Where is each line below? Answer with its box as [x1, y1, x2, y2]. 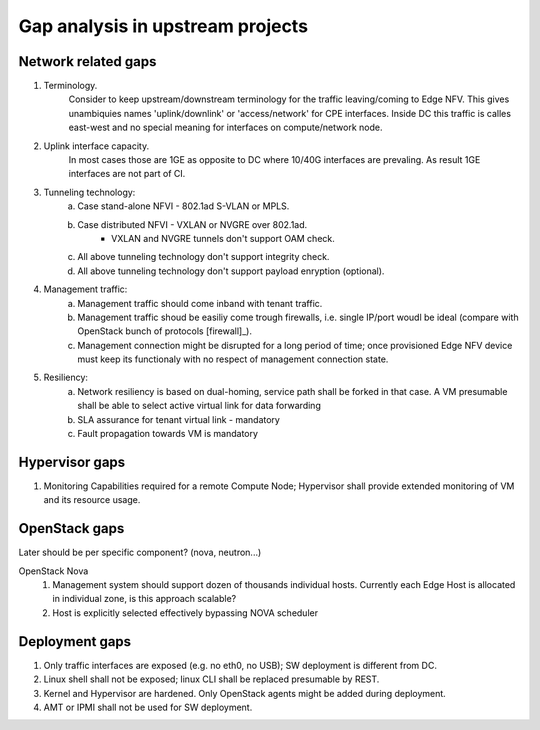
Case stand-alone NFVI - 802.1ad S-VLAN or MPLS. [77, 200, 290, 212]
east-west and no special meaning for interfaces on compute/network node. [68, 121, 383, 134]
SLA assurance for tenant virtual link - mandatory [77, 413, 280, 425]
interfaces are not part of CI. [68, 168, 186, 180]
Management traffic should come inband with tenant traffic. [77, 297, 323, 309]
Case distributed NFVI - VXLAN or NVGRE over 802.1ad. [77, 218, 308, 230]
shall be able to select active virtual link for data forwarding [77, 400, 322, 412]
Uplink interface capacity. [43, 140, 150, 152]
